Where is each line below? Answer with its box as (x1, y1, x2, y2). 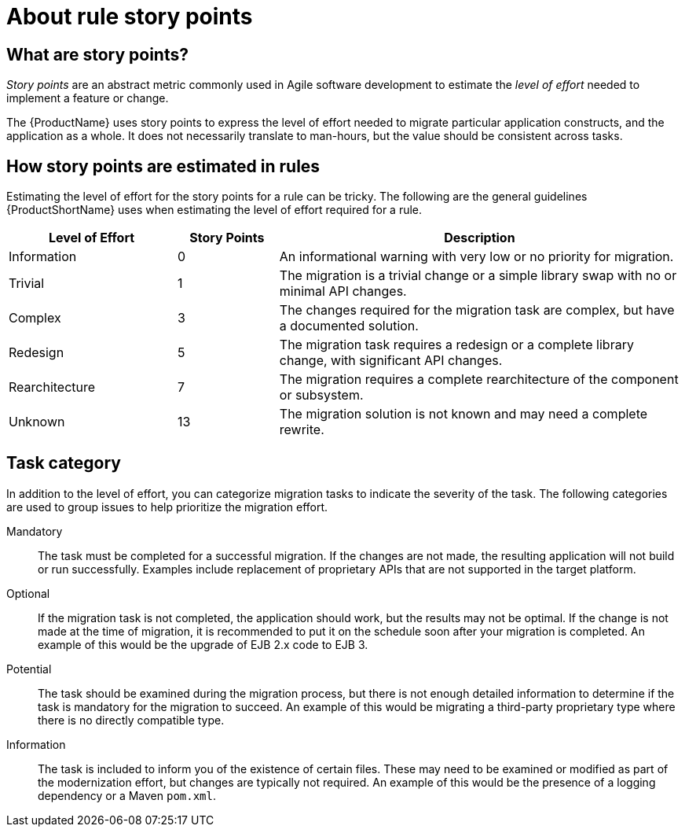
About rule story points (6, 3, 253, 30)
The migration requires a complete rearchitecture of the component (279, 371, 679, 388)
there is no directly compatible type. (38, 713, 225, 727)
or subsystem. (279, 387, 364, 404)
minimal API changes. (279, 283, 407, 300)
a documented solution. (279, 318, 419, 334)
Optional (6, 586, 50, 600)
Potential (6, 662, 52, 676)
